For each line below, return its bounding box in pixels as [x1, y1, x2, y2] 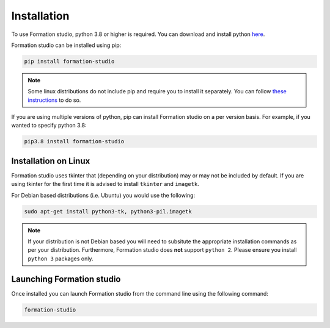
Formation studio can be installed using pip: [11, 41, 122, 49]
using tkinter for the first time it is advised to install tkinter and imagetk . [11, 180, 200, 188]
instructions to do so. [28, 96, 81, 104]
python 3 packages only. [28, 255, 94, 262]
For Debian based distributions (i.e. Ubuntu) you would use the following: [11, 191, 196, 199]
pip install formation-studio [24, 58, 115, 65]
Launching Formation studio [11, 274, 121, 284]
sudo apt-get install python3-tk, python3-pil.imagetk [24, 208, 192, 215]
